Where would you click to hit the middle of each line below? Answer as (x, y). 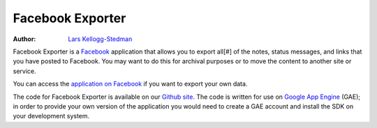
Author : (24, 39)
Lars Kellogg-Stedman (100, 39)
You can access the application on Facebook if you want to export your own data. (130, 84)
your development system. (51, 116)
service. (24, 71)
